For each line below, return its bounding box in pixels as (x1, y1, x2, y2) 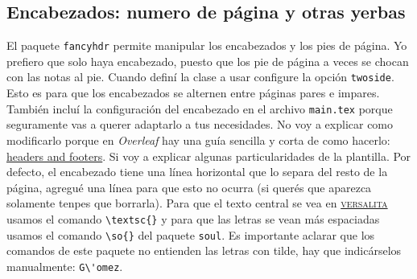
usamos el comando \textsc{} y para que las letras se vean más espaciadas (6, 210, 380, 227)
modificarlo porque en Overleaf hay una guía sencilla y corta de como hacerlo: (6, 131, 390, 148)
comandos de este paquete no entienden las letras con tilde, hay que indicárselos (6, 242, 402, 259)
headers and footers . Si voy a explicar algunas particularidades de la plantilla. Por (6, 147, 411, 164)
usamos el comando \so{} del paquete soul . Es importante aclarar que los (6, 226, 375, 243)
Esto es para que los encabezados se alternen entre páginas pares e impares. (6, 84, 380, 101)
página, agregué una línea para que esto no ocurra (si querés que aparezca (6, 178, 372, 195)
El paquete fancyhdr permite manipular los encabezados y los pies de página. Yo (6, 37, 407, 54)
